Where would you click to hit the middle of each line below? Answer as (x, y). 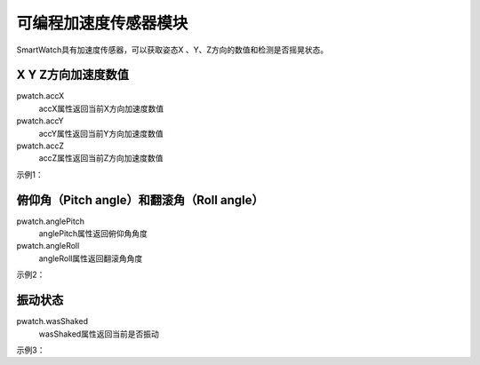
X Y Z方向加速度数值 (72, 75)
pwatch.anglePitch (50, 221)
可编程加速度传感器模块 (102, 23)
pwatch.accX (40, 96)
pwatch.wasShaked (52, 321)
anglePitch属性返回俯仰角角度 (93, 234)
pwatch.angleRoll (48, 246)
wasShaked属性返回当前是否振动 (99, 334)
